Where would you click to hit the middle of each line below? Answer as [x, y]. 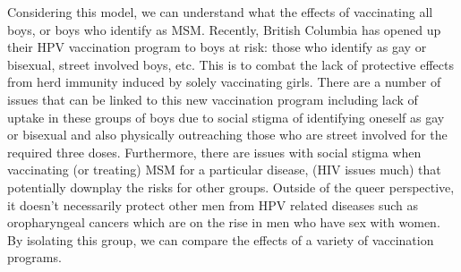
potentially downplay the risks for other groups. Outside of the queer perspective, [231, 187]
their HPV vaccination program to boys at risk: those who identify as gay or [217, 47]
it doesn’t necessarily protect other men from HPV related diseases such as [213, 204]
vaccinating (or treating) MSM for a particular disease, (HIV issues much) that [224, 170]
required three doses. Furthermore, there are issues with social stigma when [214, 152]
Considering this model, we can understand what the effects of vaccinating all [220, 12]
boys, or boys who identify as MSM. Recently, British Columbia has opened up [224, 29]
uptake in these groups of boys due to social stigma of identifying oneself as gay [226, 117]
